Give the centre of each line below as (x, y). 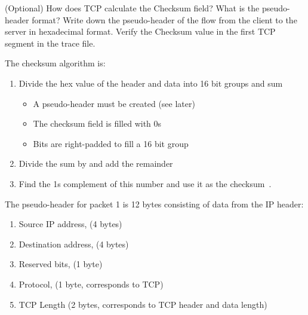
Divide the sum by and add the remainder (96, 163)
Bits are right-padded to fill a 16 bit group (111, 143)
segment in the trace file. (50, 43)
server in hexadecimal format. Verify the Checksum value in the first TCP (140, 31)
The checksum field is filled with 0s (97, 123)
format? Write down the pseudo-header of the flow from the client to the (164, 19)
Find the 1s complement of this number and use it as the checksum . (145, 183)
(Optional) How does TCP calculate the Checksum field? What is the (132, 8)
